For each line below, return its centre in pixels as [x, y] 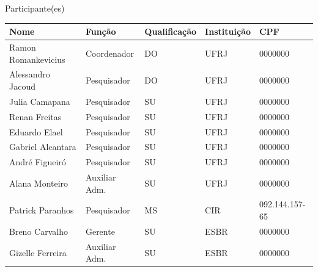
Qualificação [171, 31]
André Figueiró [38, 162]
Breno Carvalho [39, 231]
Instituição [228, 31]
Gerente [100, 231]
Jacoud [22, 86]
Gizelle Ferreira [38, 252]
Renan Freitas [35, 116]
